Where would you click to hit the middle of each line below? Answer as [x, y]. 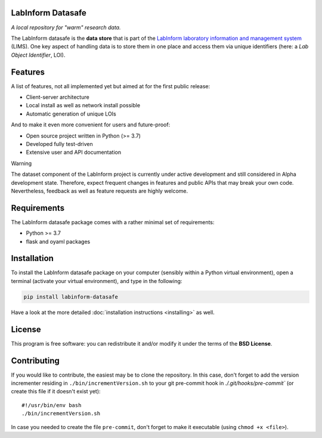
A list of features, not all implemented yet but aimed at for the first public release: [111, 86]
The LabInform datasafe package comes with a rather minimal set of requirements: [113, 222]
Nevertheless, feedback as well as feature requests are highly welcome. [100, 191]
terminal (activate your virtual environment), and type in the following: [97, 281]
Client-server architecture [58, 97]
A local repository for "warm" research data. [66, 27]
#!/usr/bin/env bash [52, 405]
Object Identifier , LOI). [38, 55]
